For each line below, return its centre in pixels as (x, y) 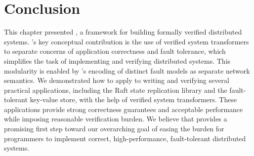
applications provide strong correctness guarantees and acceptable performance (124, 109)
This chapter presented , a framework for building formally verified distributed (123, 32)
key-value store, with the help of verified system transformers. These (133, 99)
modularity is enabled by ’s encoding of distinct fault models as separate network (127, 70)
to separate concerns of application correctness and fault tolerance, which (115, 51)
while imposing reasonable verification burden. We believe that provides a (116, 119)
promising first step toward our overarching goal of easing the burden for (114, 129)
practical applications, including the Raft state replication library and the (116, 90)
